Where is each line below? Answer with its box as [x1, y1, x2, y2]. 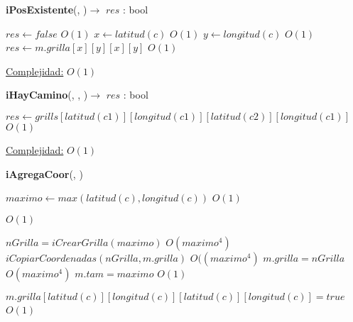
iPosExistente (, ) [6, 2, 87, 16]
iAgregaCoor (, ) [6, 166, 83, 181]
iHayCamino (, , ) [6, 87, 88, 102]
